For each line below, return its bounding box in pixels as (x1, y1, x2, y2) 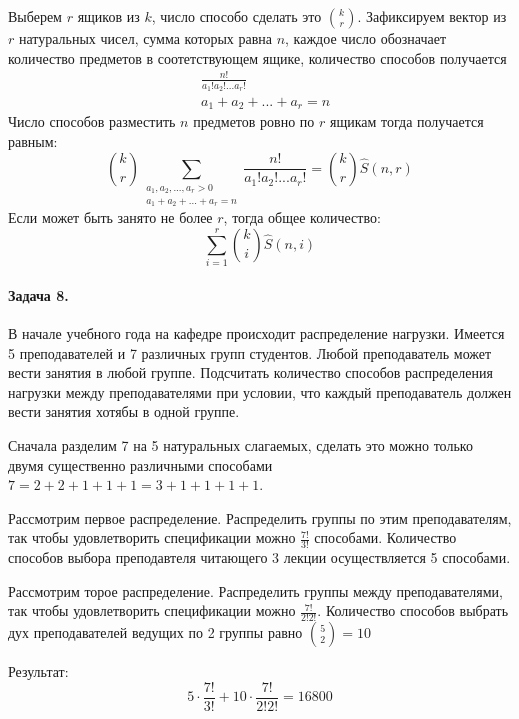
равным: (8, 131, 58, 152)
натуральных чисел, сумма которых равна (18, 28, 272, 48)
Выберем (8, 6, 62, 26)
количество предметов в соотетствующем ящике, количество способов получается (8, 47, 507, 68)
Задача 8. (8, 284, 69, 305)
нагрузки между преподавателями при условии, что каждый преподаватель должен (8, 381, 512, 402)
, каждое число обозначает (285, 28, 447, 48)
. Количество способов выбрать (317, 600, 509, 621)
